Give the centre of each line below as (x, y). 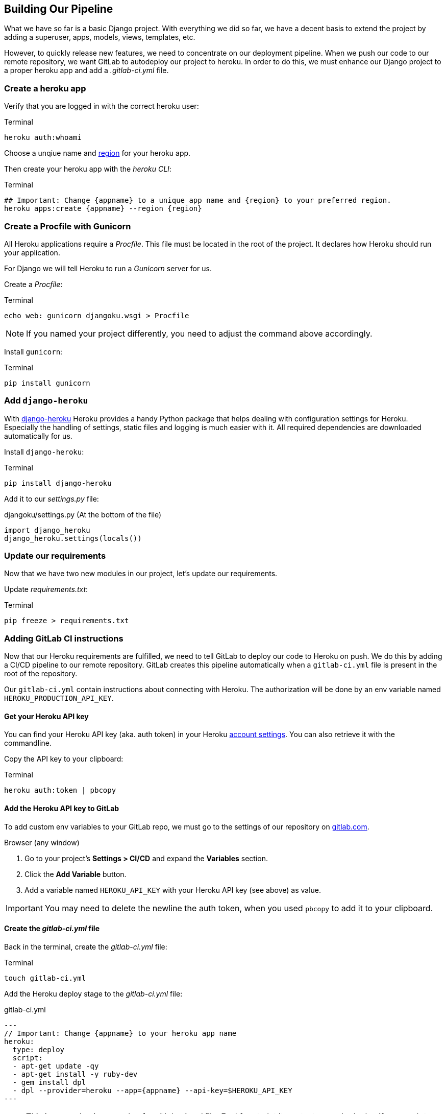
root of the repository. (41, 674)
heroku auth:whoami (43, 138)
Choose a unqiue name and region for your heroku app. (97, 153)
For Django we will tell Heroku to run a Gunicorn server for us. (108, 268)
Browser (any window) (42, 842)
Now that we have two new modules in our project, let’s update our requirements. (141, 574)
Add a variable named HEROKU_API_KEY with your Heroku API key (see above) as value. (173, 890)
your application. (32, 252)
